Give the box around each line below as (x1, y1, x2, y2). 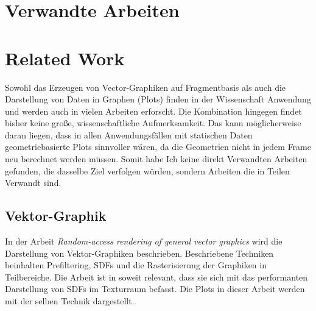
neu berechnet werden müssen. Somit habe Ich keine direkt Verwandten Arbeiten (5, 152, 307, 165)
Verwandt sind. (5, 176, 61, 189)
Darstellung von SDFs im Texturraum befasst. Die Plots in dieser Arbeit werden (5, 282, 305, 295)
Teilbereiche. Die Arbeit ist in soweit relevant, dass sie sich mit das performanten (5, 270, 308, 283)
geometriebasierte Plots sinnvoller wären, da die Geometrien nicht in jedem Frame (5, 140, 311, 153)
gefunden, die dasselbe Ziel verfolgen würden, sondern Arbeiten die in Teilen (5, 164, 290, 177)
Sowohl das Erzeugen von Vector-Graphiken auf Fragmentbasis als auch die (5, 80, 286, 93)
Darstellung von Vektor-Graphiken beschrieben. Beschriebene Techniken (5, 246, 274, 259)
